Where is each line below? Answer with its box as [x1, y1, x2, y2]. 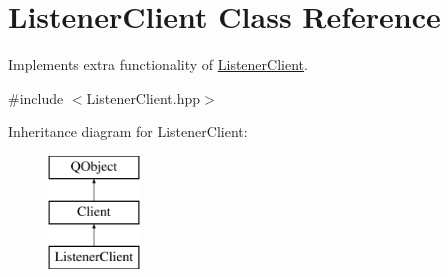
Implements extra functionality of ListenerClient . [8, 54, 308, 75]
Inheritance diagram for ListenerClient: [8, 121, 248, 142]
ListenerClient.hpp [86, 87, 201, 108]
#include [8, 87, 64, 108]
